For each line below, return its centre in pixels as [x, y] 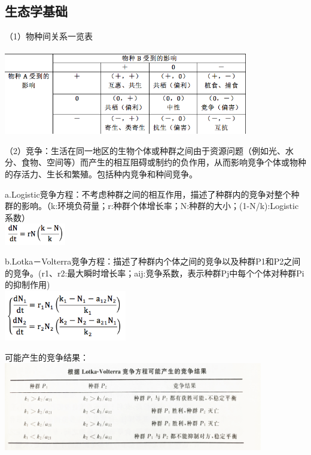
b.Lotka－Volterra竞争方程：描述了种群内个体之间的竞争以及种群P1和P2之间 [153, 261]
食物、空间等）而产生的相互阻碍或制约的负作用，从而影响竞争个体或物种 [164, 162]
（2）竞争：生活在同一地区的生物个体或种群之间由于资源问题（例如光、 [145, 150]
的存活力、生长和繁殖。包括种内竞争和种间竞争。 [101, 173]
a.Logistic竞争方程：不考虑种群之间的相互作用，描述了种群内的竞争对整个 [148, 194]
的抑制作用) [28, 285]
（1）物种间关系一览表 [49, 36]
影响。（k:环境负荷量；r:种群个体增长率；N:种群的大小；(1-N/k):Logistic [160, 206]
